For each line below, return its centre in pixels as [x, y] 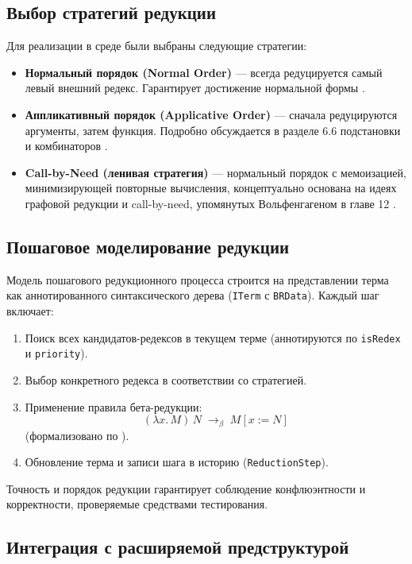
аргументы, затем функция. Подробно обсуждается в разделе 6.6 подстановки [213, 130]
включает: [30, 311]
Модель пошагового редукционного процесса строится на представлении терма [198, 279]
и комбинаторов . [66, 146]
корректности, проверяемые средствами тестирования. [137, 504]
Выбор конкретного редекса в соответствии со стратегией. [166, 379]
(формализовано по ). [77, 435]
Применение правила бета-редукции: [114, 406]
